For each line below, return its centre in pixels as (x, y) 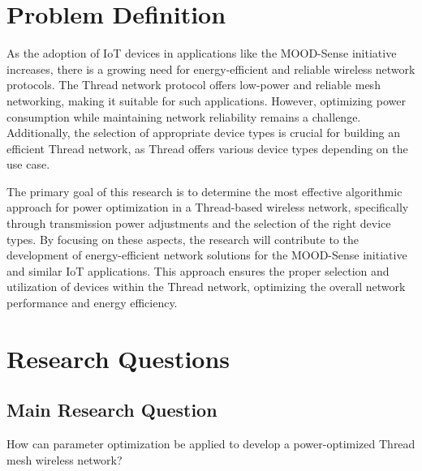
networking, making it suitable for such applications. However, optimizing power (206, 100)
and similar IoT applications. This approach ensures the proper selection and (198, 270)
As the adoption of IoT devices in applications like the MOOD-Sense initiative (202, 53)
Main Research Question (112, 410)
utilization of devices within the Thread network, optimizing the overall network (206, 287)
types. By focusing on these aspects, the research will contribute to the (183, 239)
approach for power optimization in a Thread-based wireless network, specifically (208, 207)
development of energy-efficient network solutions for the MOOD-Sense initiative (207, 255)
